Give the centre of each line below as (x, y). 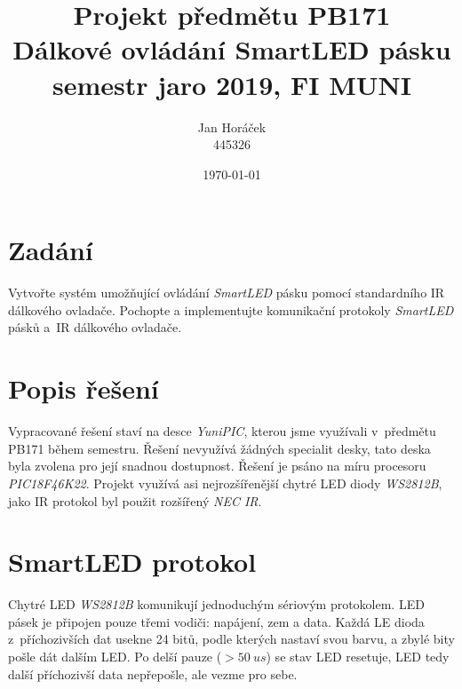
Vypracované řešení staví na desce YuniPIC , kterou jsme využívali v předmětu (222, 431)
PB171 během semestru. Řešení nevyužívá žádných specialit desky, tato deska (219, 448)
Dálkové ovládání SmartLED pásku (232, 49)
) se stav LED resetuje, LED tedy (358, 656)
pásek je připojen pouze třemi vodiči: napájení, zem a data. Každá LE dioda (216, 621)
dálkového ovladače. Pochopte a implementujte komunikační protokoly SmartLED (231, 309)
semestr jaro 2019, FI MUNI (232, 84)
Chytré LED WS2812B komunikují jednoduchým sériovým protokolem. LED (216, 604)
